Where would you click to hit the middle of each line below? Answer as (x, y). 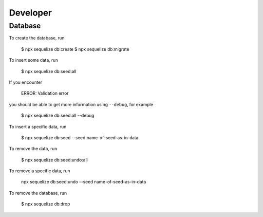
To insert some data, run (34, 60)
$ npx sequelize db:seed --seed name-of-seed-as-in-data (80, 137)
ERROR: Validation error (45, 93)
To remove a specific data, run (40, 171)
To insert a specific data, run (38, 127)
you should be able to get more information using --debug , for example (81, 104)
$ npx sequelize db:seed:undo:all (54, 160)
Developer (30, 13)
